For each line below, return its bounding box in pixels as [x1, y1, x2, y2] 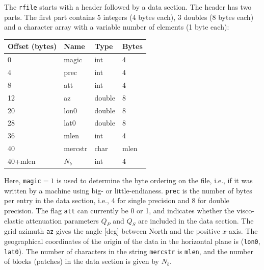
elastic [4, 215, 24, 226]
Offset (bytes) [8, 41, 57, 52]
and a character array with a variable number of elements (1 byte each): [4, 21, 229, 32]
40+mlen [8, 155, 36, 166]
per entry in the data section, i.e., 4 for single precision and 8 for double [4, 195, 229, 206]
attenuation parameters [25, 215, 99, 226]
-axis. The [226, 226, 258, 236]
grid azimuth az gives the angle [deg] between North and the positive [4, 226, 220, 236]
